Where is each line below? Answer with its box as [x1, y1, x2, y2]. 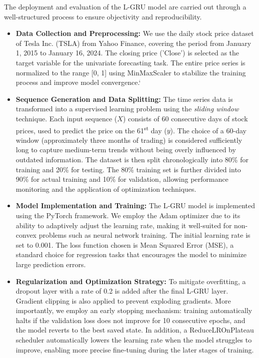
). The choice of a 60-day [170, 125, 246, 135]
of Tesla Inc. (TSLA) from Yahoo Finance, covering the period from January [15, 37, 251, 48]
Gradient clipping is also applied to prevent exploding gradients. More [15, 295, 231, 306]
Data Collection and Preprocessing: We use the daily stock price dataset [15, 28, 254, 38]
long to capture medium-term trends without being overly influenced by [15, 144, 236, 155]
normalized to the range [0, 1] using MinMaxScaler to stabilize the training [15, 67, 246, 77]
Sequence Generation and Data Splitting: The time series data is [15, 93, 233, 104]
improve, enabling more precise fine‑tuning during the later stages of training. [15, 344, 254, 355]
